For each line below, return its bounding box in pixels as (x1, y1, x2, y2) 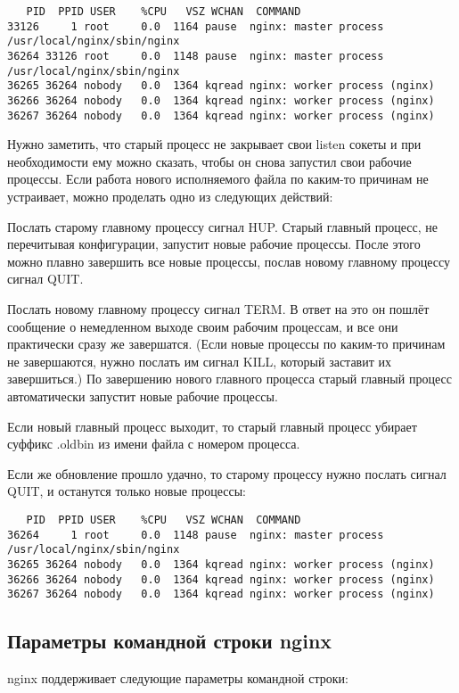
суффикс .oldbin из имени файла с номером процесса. (7, 434, 300, 453)
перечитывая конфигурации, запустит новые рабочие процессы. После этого (7, 235, 421, 253)
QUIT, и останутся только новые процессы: (7, 482, 246, 500)
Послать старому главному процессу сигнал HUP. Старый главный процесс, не (7, 217, 438, 235)
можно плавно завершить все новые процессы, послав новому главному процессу (7, 252, 450, 270)
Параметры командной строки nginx (7, 627, 332, 655)
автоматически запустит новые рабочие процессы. (7, 386, 278, 405)
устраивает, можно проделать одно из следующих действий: (7, 187, 333, 206)
